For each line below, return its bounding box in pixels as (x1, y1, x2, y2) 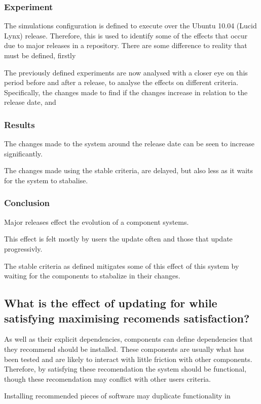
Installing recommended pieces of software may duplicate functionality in (4, 390, 231, 401)
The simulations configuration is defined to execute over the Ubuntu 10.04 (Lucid (4, 20, 257, 31)
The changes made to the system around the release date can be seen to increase (4, 138, 254, 149)
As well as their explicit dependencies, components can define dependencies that (4, 334, 253, 344)
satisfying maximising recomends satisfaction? (4, 310, 250, 326)
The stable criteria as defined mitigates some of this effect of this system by (4, 260, 239, 271)
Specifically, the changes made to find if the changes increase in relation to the (4, 87, 248, 97)
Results (4, 118, 35, 131)
